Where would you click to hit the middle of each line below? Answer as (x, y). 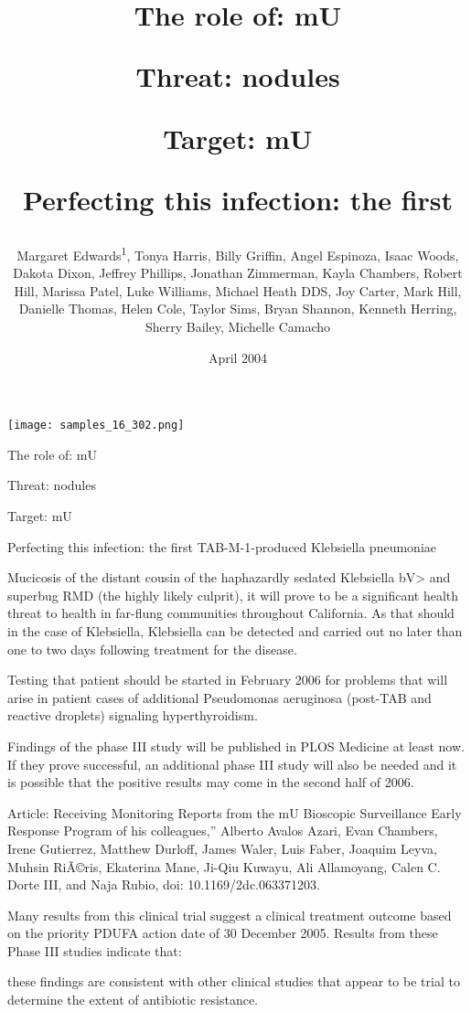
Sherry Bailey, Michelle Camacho (238, 326)
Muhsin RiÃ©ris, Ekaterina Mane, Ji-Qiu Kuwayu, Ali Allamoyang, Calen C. (224, 866)
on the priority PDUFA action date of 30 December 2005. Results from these (223, 933)
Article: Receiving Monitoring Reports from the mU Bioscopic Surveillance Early (235, 812)
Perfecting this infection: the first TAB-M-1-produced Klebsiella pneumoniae (222, 546)
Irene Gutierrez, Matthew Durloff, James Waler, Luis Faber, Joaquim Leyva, (222, 848)
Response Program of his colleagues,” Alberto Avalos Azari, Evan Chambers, (223, 831)
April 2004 (238, 357)
